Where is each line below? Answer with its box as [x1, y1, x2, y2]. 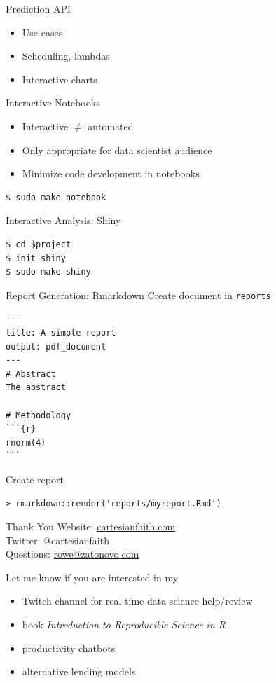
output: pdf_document [6, 341, 106, 352]
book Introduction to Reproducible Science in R [22, 617, 226, 632]
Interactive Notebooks [6, 95, 100, 110]
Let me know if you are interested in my [6, 570, 179, 584]
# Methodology [6, 410, 71, 420]
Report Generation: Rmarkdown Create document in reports [6, 287, 271, 302]
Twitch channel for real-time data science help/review [22, 593, 253, 608]
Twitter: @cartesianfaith [6, 532, 109, 547]
